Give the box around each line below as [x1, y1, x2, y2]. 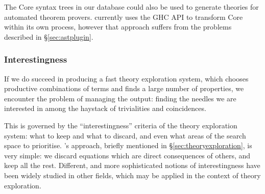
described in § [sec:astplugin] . [4, 31, 93, 42]
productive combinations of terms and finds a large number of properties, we [4, 83, 244, 94]
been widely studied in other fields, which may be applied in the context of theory [4, 170, 261, 180]
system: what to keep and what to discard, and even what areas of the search [4, 130, 246, 141]
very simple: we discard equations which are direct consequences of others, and [4, 150, 251, 160]
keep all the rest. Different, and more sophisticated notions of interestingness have [4, 160, 260, 171]
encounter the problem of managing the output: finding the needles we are [4, 93, 236, 103]
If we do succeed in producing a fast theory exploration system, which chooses [4, 73, 249, 84]
